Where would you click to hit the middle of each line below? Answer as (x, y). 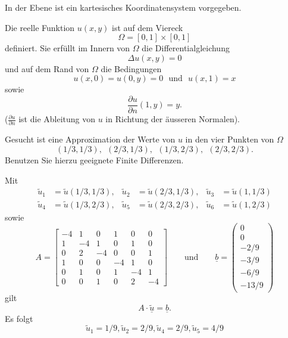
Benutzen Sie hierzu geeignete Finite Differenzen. (94, 159)
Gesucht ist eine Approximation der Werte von (90, 139)
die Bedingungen (131, 68)
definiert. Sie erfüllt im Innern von (68, 48)
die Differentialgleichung (186, 48)
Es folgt (19, 318)
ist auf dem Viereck (148, 27)
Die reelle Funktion (40, 27)
